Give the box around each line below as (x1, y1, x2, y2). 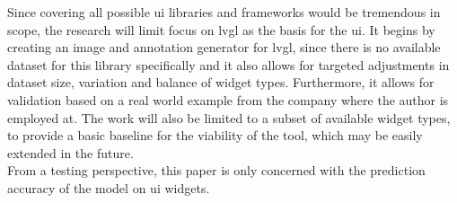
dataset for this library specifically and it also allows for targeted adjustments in (7, 55, 450, 74)
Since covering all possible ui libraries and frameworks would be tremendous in (7, 3, 441, 21)
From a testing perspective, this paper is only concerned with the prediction (7, 161, 426, 180)
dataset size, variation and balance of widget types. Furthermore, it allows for (7, 73, 435, 92)
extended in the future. (7, 143, 134, 162)
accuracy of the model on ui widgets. (7, 178, 210, 197)
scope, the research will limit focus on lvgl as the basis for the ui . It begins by (7, 20, 435, 39)
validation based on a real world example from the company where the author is (7, 90, 449, 109)
